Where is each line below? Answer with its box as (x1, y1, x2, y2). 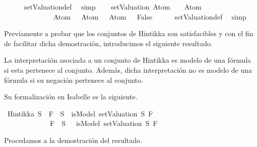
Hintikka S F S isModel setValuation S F (7, 108, 153, 118)
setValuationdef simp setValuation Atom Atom (24, 2, 202, 12)
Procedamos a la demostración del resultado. (4, 134, 142, 145)
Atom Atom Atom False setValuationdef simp (53, 11, 246, 22)
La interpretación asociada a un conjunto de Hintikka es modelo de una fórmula (4, 55, 251, 65)
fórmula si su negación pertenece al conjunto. (4, 74, 143, 85)
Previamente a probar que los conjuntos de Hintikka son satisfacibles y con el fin (4, 28, 253, 39)
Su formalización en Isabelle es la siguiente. (4, 91, 138, 102)
